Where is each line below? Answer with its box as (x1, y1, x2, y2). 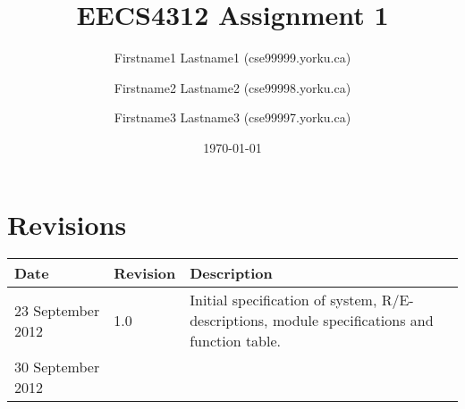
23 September (14, 299, 100, 321)
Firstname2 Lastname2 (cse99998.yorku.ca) (114, 78, 351, 96)
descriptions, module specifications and (190, 310, 434, 331)
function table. (190, 330, 282, 352)
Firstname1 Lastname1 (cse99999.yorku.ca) (114, 48, 351, 67)
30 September (14, 356, 100, 378)
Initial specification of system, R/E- (190, 289, 414, 311)
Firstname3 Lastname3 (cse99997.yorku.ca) (114, 108, 351, 127)
